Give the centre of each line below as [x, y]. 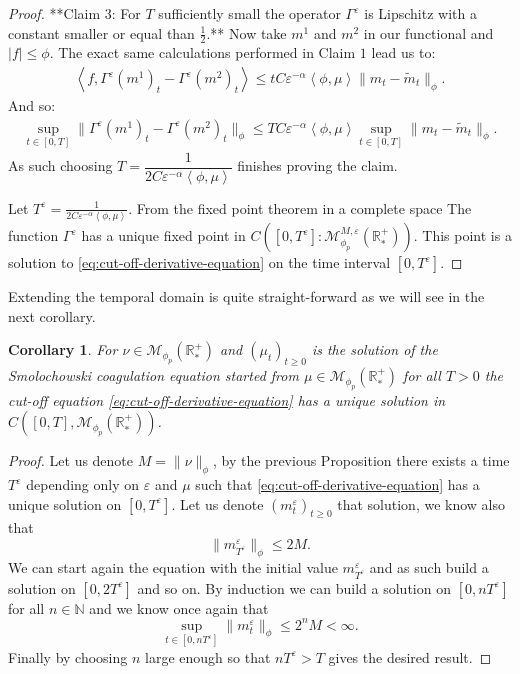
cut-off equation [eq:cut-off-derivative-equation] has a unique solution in [227, 399]
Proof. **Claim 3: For [74, 13]
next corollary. [52, 315]
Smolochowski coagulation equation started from [153, 375]
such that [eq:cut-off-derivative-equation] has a [337, 484]
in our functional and [428, 32]
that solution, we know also [421, 503]
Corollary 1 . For [63, 349]
